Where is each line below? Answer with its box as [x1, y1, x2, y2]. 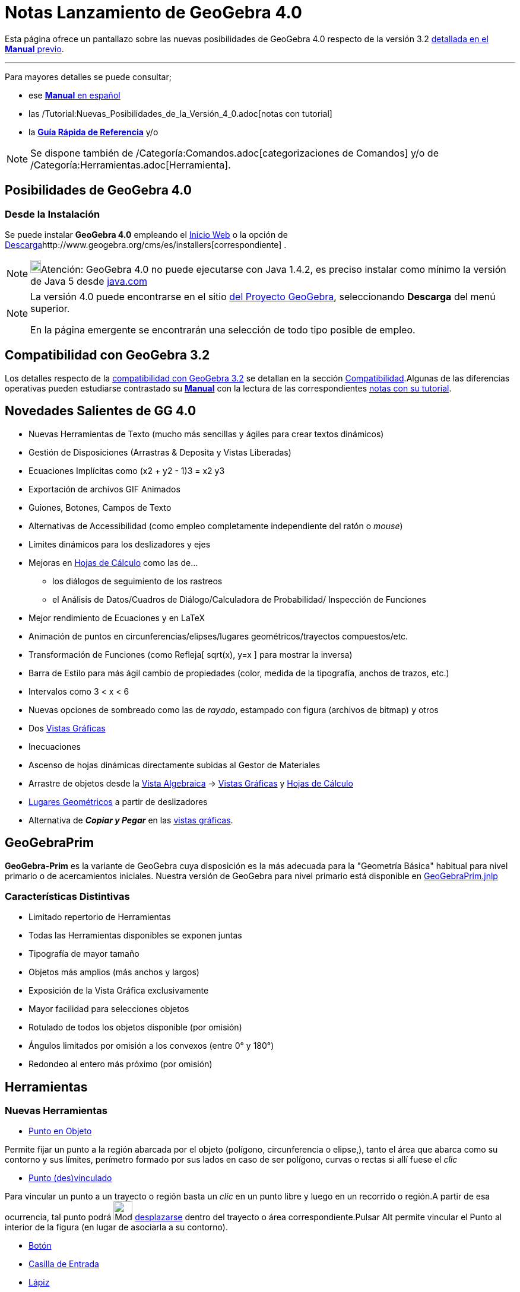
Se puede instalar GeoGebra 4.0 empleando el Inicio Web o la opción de [5, 229, 288, 240]
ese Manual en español [28, 90, 121, 100]
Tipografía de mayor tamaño [28, 949, 139, 959]
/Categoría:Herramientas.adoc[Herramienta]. [30, 158, 231, 171]
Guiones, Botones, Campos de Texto [28, 502, 172, 513]
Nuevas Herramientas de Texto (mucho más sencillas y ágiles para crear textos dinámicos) [28, 428, 384, 439]
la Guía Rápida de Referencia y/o [28, 126, 158, 137]
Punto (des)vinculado [28, 1173, 112, 1183]
